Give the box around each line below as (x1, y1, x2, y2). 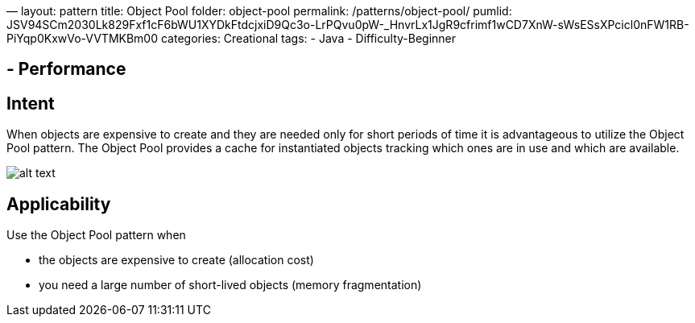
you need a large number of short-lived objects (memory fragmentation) (39, 278, 422, 292)
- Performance (6, 59, 126, 80)
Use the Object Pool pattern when (6, 228, 186, 242)
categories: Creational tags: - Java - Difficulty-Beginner (160, 31, 457, 45)
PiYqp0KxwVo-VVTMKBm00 (6, 31, 159, 45)
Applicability (6, 193, 111, 214)
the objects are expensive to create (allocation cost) (39, 253, 314, 267)
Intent (6, 93, 55, 114)
